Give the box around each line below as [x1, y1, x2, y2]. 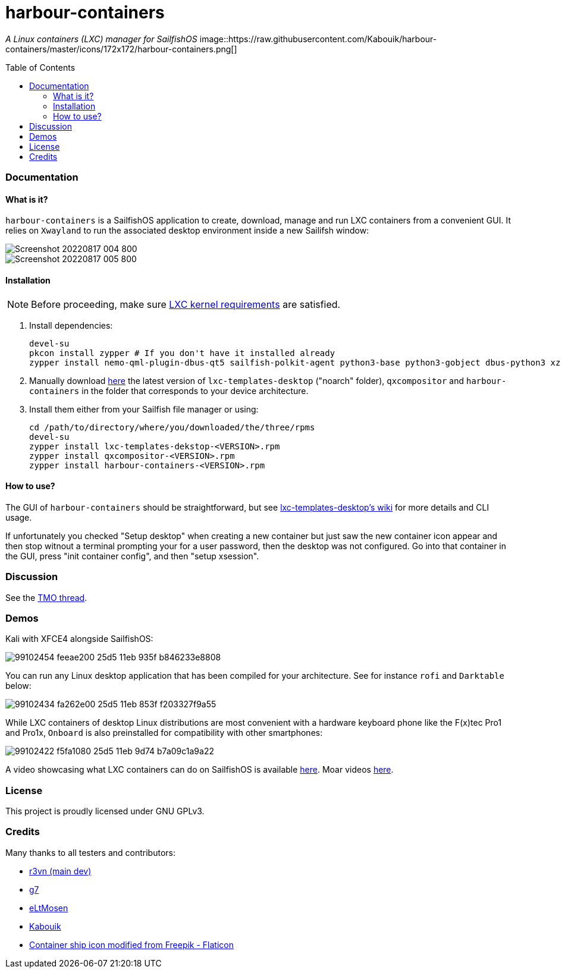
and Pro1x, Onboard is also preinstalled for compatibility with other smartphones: [5, 728, 323, 738]
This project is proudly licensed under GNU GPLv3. [5, 806, 205, 817]
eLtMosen [29, 902, 68, 913]
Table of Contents [5, 62, 76, 73]
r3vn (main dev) [29, 865, 92, 876]
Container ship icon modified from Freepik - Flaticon [29, 939, 234, 950]
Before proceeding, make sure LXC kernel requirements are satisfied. [31, 298, 341, 310]
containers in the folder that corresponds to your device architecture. [29, 385, 309, 396]
